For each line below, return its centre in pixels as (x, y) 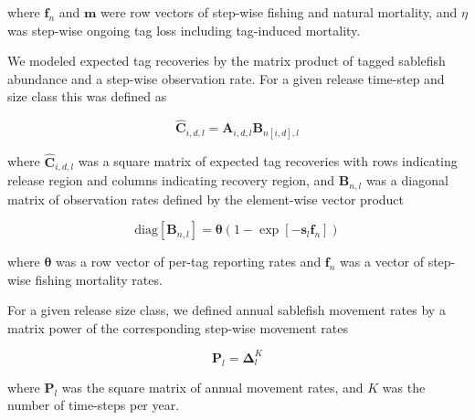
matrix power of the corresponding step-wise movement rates (178, 327)
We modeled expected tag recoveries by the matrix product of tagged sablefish (227, 61)
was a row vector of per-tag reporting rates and (189, 262)
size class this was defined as (87, 96)
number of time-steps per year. (94, 405)
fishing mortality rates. (99, 279)
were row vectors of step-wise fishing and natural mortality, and (279, 12)
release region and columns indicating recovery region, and (171, 180)
